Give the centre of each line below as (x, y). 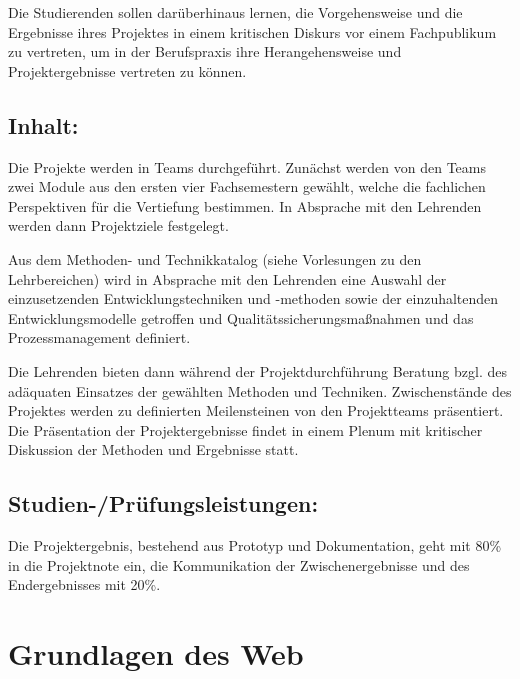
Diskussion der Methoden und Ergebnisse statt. (153, 449)
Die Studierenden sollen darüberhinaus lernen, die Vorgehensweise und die (235, 12)
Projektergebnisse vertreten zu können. (127, 70)
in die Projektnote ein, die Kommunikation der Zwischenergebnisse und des (239, 564)
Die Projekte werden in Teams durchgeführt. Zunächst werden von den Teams (247, 166)
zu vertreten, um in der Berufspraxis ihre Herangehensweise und (205, 51)
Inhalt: (43, 124)
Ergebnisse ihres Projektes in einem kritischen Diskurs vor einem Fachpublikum (252, 31)
